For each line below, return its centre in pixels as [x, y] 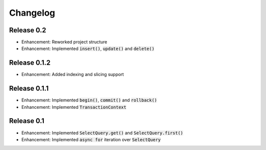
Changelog [32, 13]
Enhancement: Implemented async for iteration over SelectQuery [91, 139]
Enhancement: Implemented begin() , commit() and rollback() [89, 100]
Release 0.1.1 [29, 88]
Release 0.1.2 [30, 63]
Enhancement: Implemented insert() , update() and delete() [88, 49]
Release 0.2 [28, 30]
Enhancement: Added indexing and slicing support [73, 75]
